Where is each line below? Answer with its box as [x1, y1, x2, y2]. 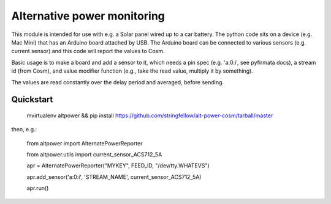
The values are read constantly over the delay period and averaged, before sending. [11, 78, 224, 86]
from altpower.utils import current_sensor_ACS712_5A [26, 151, 162, 158]
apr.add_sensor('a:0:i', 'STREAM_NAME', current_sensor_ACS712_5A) [26, 173, 202, 180]
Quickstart [11, 95, 53, 105]
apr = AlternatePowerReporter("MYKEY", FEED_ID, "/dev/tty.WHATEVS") [26, 162, 210, 169]
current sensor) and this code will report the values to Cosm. [11, 48, 165, 55]
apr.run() [26, 184, 49, 192]
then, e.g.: [11, 126, 37, 133]
